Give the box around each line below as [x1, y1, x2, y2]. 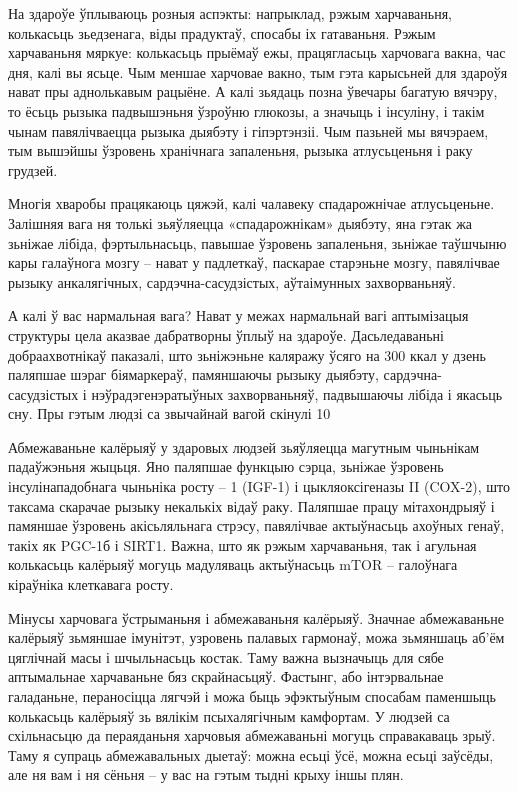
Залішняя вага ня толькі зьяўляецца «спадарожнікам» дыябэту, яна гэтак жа [8, 212, 473, 233]
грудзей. [8, 159, 58, 180]
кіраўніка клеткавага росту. [8, 574, 174, 595]
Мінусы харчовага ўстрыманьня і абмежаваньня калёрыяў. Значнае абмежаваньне [8, 607, 504, 628]
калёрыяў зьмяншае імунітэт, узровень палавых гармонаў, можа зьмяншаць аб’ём [8, 627, 505, 648]
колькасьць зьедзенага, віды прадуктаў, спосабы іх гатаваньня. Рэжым [8, 22, 436, 43]
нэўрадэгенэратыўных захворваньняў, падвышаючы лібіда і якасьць [91, 383, 503, 404]
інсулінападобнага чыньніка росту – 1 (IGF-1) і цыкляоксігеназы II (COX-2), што [8, 476, 510, 497]
